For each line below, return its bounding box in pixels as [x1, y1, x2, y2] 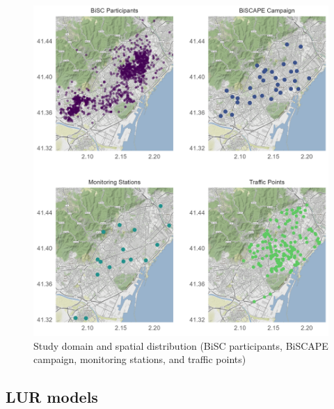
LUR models [6, 386, 98, 408]
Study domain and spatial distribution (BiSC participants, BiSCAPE [33, 338, 328, 353]
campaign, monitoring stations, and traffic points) [33, 352, 246, 366]
